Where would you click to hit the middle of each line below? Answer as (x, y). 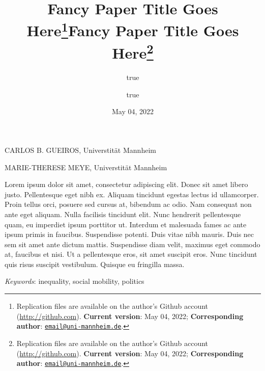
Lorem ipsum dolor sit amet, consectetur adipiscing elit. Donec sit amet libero (126, 184)
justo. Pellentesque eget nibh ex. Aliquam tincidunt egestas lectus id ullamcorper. (132, 194)
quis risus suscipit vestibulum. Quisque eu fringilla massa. (95, 264)
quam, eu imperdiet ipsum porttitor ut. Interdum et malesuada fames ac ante (126, 224)
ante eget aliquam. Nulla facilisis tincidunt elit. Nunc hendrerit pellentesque (123, 214)
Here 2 (133, 51)
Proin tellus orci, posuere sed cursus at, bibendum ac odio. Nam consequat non (128, 204)
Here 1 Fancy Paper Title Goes (133, 29)
